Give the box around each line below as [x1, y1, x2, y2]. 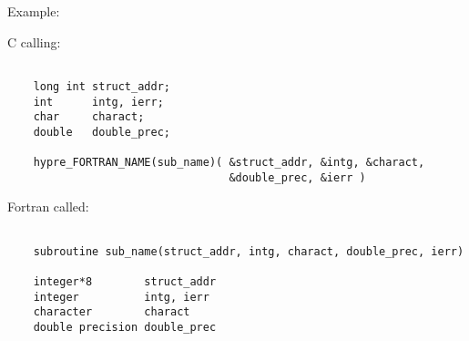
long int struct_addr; [33, 79, 170, 93]
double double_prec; [33, 125, 170, 139]
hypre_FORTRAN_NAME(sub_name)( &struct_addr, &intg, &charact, [33, 156, 425, 170]
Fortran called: [7, 197, 89, 216]
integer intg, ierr [33, 290, 209, 304]
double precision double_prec [33, 320, 217, 334]
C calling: [7, 32, 61, 51]
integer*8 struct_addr [33, 275, 217, 288]
